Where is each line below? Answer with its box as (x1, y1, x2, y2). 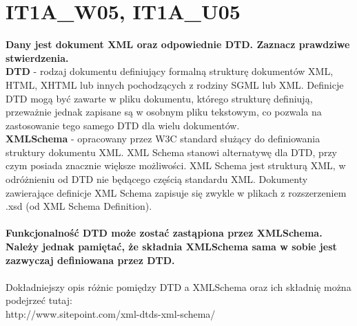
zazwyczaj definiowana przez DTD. (6, 252, 175, 267)
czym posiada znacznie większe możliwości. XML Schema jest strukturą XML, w (6, 158, 346, 173)
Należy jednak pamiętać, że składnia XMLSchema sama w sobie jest (6, 239, 337, 254)
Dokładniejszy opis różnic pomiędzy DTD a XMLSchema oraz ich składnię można (6, 279, 351, 294)
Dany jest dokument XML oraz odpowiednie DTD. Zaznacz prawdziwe (6, 37, 350, 52)
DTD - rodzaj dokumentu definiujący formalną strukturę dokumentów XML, (6, 64, 334, 78)
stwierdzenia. (6, 50, 69, 65)
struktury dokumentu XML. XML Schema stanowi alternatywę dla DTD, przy (6, 144, 337, 159)
